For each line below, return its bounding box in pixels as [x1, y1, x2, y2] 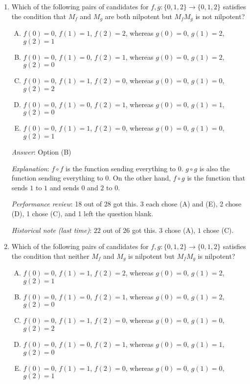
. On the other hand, [109, 173, 171, 183]
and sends [49, 182, 79, 192]
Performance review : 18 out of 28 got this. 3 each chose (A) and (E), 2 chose [11, 199, 242, 209]
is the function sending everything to [66, 163, 176, 173]
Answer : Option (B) [11, 147, 71, 157]
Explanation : [11, 163, 49, 173]
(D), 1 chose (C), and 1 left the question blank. [11, 208, 154, 218]
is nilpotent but [128, 250, 175, 261]
